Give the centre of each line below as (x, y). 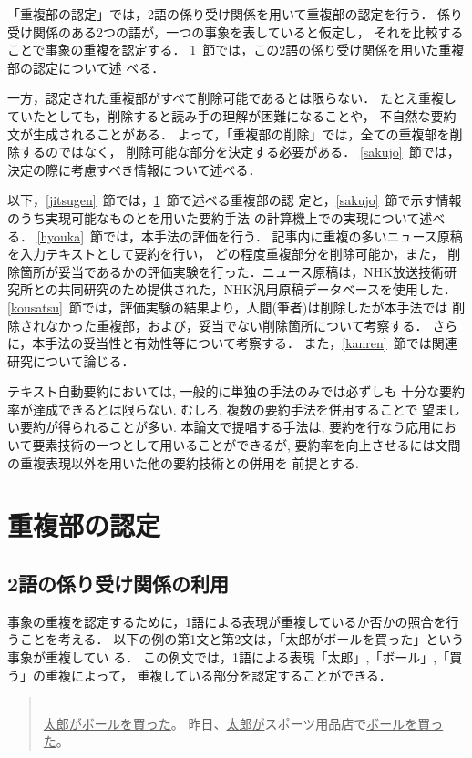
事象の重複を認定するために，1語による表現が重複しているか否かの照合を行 (233, 621)
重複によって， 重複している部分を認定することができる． (218, 675)
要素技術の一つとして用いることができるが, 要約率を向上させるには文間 (246, 445)
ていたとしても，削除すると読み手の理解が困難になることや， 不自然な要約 (232, 115)
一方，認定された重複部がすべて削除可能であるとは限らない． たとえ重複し (232, 98)
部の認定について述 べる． (86, 67)
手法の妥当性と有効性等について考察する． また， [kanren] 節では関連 (251, 343)
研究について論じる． (71, 360)
